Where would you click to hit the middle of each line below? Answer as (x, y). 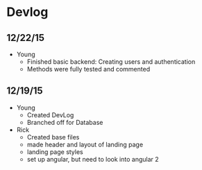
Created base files (53, 137)
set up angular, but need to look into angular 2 (93, 159)
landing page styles (55, 152)
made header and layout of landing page (85, 144)
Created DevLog (50, 114)
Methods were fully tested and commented (89, 69)
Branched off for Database (65, 122)
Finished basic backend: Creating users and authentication (111, 62)
